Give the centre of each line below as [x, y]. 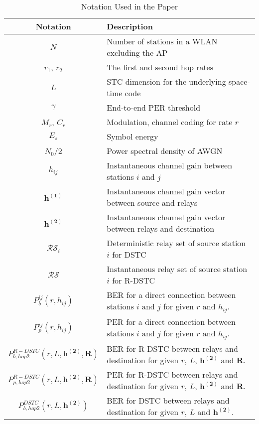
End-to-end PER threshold [154, 107]
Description [130, 26]
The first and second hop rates [160, 67]
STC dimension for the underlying [166, 81]
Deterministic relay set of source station [176, 243]
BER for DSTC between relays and [168, 400]
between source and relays [152, 203]
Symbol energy [132, 136]
